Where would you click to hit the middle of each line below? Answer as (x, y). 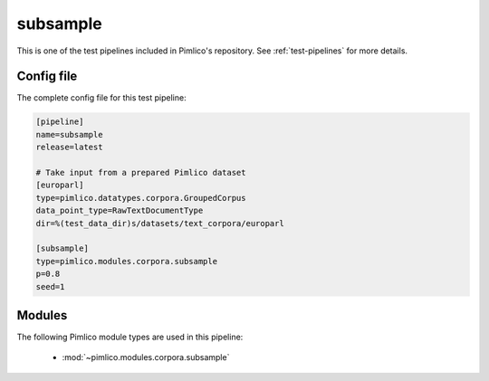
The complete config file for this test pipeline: (101, 98)
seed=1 (50, 286)
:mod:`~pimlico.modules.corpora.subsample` (146, 357)
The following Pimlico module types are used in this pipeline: (130, 337)
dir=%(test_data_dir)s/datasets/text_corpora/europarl (160, 223)
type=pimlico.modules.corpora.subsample (126, 261)
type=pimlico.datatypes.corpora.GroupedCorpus (141, 198)
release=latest (69, 148)
